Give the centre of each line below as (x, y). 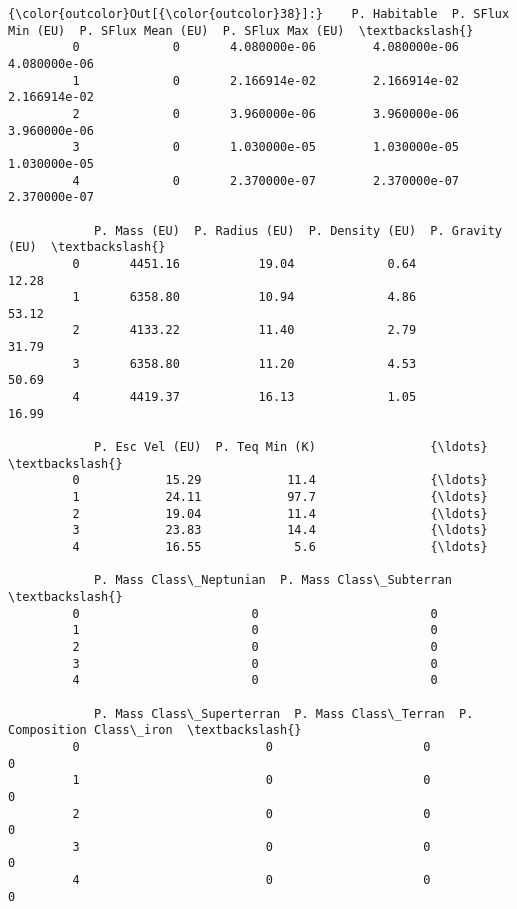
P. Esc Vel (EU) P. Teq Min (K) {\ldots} (290, 447)
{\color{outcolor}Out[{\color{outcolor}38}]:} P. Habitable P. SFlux (259, 14)
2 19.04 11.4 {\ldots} (280, 513)
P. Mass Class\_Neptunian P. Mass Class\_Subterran (272, 580)
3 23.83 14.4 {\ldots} (280, 530)
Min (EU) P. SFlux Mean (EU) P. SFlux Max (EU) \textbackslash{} (241, 30)
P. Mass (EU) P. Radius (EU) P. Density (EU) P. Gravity (297, 230)
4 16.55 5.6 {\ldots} (280, 547)
